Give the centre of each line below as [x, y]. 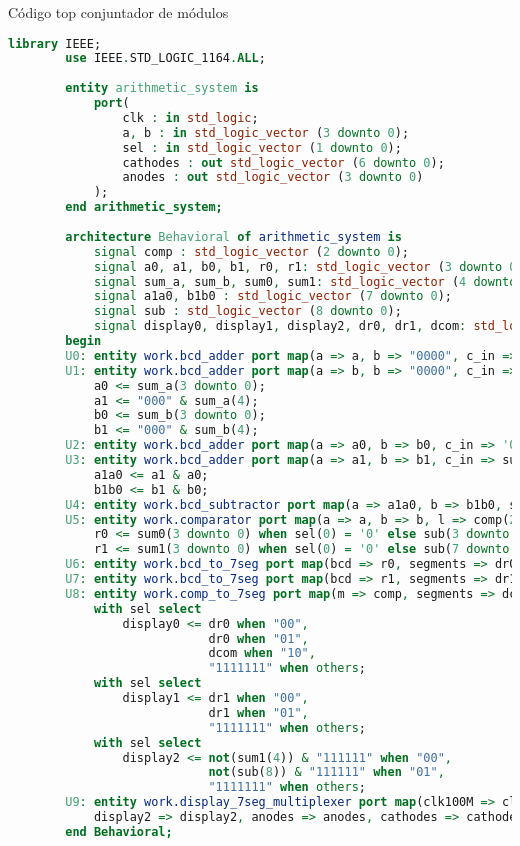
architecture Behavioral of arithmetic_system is [233, 236]
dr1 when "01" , [258, 712]
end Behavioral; [119, 831]
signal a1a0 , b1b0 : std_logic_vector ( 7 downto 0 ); [272, 296]
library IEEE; [55, 43]
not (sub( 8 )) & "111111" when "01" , [326, 772]
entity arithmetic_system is [162, 88]
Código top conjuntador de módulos [118, 12]
